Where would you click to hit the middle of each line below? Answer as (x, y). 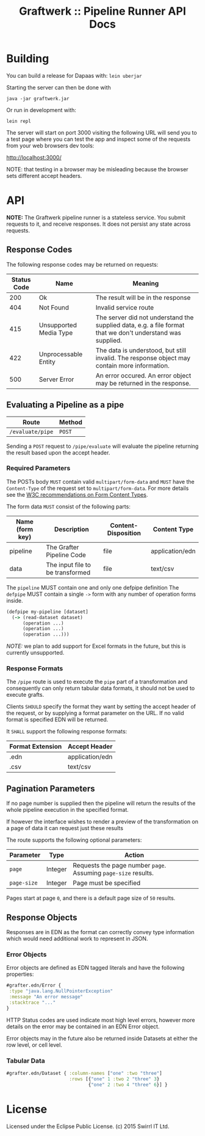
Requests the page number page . (120, 866)
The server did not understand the (145, 317)
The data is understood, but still (141, 350)
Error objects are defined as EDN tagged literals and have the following (95, 968)
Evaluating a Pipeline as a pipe (65, 405)
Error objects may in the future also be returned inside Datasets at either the (102, 1038)
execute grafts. (25, 695)
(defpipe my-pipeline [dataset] (47, 612)
